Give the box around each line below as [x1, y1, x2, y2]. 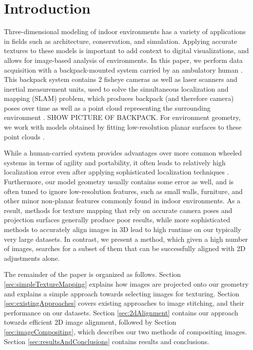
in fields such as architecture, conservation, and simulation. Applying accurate [4, 36, 237, 46]
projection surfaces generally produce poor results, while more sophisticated [4, 214, 230, 225]
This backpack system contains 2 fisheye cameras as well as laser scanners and [4, 74, 237, 84]
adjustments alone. [4, 253, 60, 263]
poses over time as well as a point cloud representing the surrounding [4, 102, 211, 113]
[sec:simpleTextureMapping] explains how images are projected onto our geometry [4, 278, 249, 289]
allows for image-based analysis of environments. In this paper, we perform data [4, 55, 243, 65]
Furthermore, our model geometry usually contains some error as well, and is [4, 176, 234, 187]
